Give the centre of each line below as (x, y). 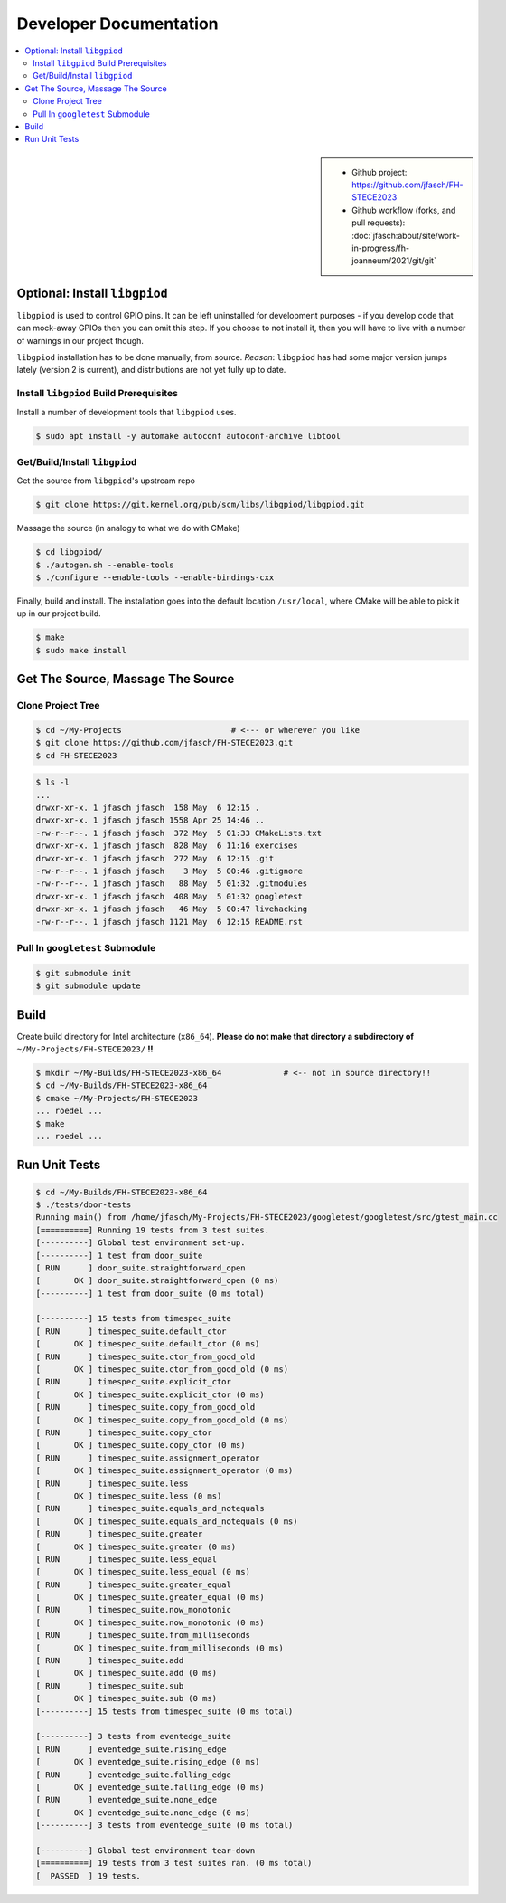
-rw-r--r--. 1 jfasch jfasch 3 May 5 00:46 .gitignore (169, 871)
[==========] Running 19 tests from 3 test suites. (153, 1230)
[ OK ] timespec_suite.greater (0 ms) (136, 1546)
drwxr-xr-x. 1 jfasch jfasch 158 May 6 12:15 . (148, 808)
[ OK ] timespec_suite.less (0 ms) (129, 1496)
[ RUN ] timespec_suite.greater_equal (134, 1584)
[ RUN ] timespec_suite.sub (110, 1686)
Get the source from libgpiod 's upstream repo (106, 481)
